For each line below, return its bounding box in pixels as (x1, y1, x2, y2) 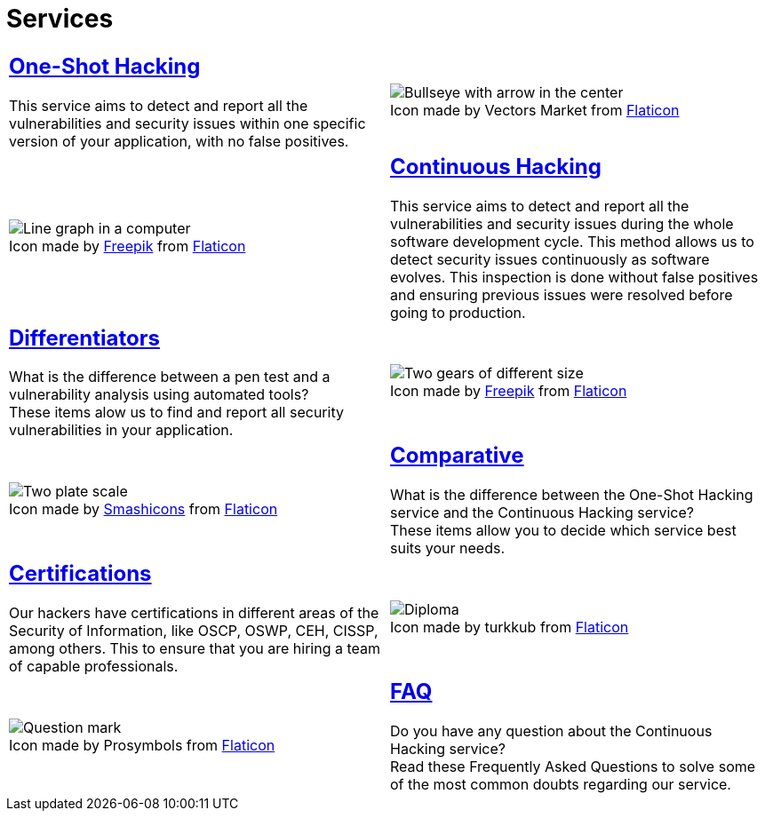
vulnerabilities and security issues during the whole (390, 214, 734, 233)
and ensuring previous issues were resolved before (390, 285, 733, 304)
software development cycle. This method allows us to (390, 232, 754, 250)
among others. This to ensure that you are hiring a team (9, 639, 381, 658)
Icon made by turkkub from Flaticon (390, 617, 629, 636)
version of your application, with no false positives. (9, 131, 349, 150)
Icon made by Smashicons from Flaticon (9, 499, 278, 518)
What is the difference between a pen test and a (9, 368, 331, 386)
